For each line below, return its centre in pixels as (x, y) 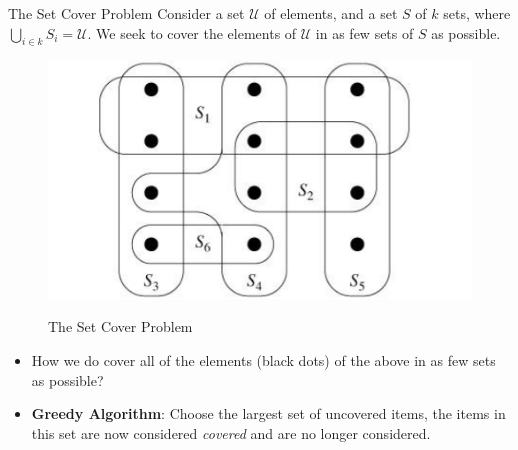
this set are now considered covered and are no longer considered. (231, 432)
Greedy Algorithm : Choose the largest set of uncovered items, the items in (268, 413)
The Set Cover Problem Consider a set (126, 13)
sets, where (477, 13)
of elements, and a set (331, 13)
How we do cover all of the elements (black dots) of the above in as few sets (263, 360)
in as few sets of (364, 32)
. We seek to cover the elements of (192, 32)
